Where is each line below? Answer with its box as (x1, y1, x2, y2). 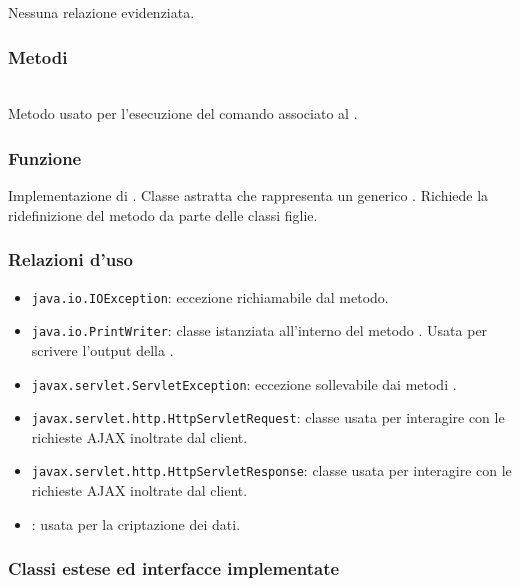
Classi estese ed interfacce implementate (8, 556, 340, 581)
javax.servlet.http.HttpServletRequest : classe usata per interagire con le (31, 407, 505, 428)
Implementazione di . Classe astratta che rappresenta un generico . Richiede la (8, 185, 489, 206)
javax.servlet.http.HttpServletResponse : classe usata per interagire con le (31, 460, 512, 481)
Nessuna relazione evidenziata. (8, 2, 195, 22)
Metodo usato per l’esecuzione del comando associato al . (8, 103, 358, 124)
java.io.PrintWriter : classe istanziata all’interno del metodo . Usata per (31, 320, 488, 341)
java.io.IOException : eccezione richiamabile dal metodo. (31, 286, 389, 307)
